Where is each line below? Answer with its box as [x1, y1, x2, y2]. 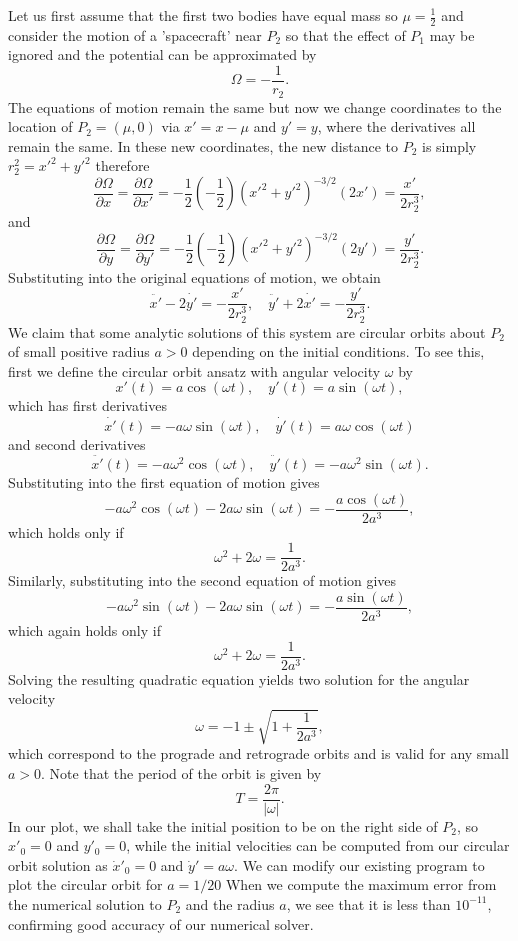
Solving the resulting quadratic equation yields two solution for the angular [8, 668, 470, 689]
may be [429, 24, 475, 45]
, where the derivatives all [317, 116, 476, 137]
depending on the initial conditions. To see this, [192, 341, 485, 362]
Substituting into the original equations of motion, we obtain [8, 266, 381, 287]
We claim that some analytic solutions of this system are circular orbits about [8, 321, 486, 342]
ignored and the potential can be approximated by [8, 44, 317, 65]
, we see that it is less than [286, 893, 451, 914]
